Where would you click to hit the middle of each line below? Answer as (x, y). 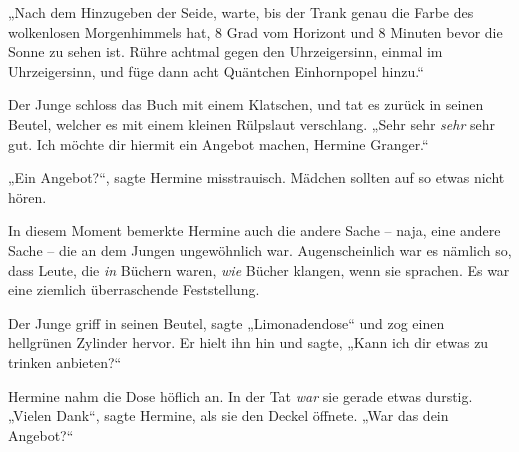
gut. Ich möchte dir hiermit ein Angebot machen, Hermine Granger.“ (218, 143)
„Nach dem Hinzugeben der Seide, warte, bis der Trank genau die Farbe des (241, 12)
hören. (27, 196)
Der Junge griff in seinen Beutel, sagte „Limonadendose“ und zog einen (226, 322)
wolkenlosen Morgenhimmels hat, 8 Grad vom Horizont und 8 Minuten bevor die (255, 31)
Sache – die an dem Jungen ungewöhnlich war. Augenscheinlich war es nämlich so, (260, 249)
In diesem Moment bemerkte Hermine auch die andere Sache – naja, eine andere (254, 230)
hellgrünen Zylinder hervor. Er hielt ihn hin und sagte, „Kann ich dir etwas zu (248, 342)
